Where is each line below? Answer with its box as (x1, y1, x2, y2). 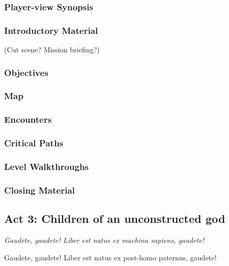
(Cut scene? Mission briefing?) (4, 44, 100, 55)
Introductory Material (4, 24, 98, 36)
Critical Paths (4, 137, 63, 149)
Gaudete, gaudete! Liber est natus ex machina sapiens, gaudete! (4, 234, 204, 245)
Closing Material (4, 183, 75, 196)
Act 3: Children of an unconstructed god (4, 211, 225, 226)
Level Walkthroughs (4, 160, 89, 173)
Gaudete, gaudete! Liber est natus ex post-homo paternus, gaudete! (4, 252, 217, 262)
